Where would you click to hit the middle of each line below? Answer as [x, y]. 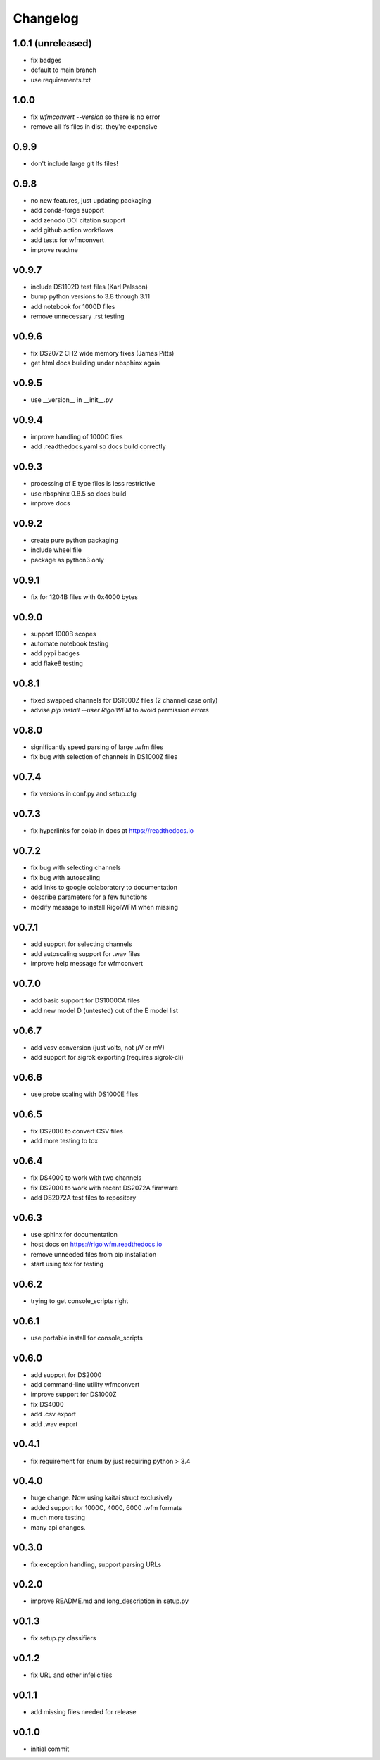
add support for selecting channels [82, 944]
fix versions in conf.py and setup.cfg [83, 794]
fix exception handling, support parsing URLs [96, 1564]
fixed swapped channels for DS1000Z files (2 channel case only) [124, 700]
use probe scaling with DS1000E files [84, 1094]
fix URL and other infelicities [71, 1675]
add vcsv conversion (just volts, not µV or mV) [97, 1047]
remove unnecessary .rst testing [77, 316]
